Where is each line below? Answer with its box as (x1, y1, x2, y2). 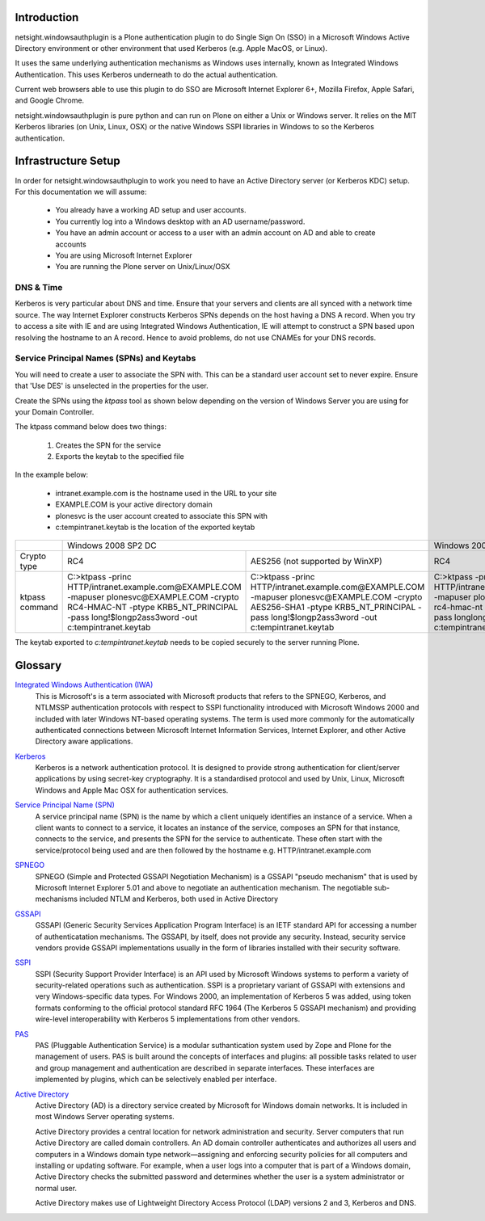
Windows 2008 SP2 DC (67, 540, 157, 551)
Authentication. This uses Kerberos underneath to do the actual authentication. (15, 69, 278, 79)
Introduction (15, 11, 79, 24)
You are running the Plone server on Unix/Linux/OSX (55, 262, 230, 272)
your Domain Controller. (15, 406, 95, 416)
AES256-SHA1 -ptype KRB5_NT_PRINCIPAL (251, 602, 416, 613)
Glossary (15, 659, 62, 672)
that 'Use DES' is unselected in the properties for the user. (15, 381, 209, 391)
